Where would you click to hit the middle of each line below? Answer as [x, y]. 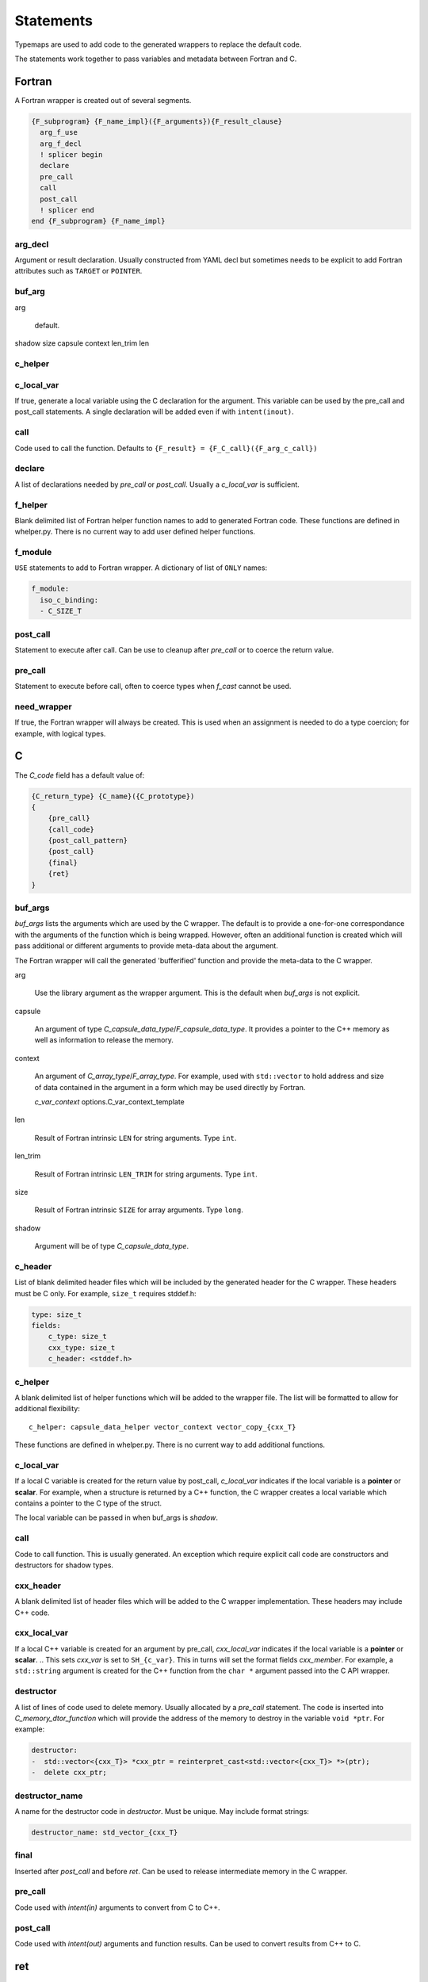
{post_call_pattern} [88, 841]
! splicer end [67, 210]
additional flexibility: [48, 1409]
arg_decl [32, 244]
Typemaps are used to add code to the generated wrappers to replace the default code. [158, 44]
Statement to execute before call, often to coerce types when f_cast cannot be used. [153, 687]
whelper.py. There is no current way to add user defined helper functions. [135, 532]
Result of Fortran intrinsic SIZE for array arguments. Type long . [139, 1210]
